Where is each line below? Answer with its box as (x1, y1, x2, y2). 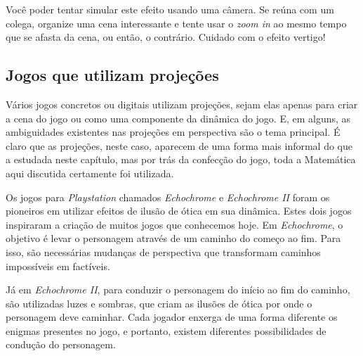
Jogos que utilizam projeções (6, 64, 219, 86)
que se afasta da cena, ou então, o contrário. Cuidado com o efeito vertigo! (6, 30, 326, 44)
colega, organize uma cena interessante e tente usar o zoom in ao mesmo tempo (6, 15, 347, 30)
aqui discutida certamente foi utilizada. (6, 165, 174, 180)
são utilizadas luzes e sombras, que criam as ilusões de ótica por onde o (6, 295, 312, 310)
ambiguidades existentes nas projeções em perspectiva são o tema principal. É (6, 125, 341, 139)
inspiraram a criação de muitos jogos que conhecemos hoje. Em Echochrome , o (6, 217, 343, 231)
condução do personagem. (6, 337, 116, 352)
